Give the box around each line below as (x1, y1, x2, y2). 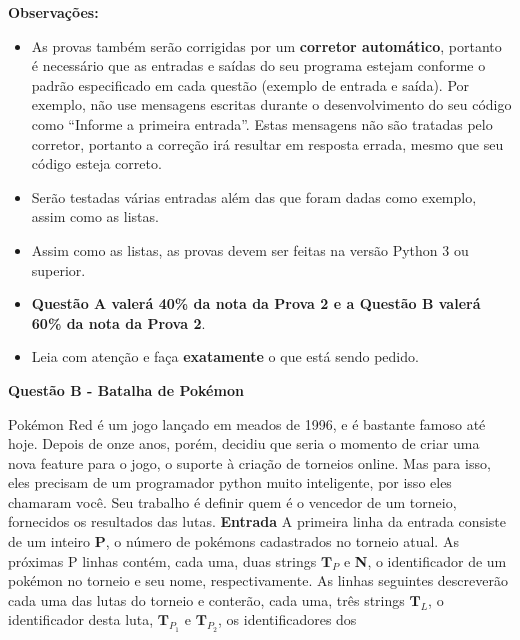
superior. (31, 259, 86, 280)
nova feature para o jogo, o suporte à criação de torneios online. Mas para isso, (8, 452, 491, 473)
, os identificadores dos (218, 609, 357, 630)
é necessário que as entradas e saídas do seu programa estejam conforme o (31, 55, 486, 76)
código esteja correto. (31, 153, 162, 174)
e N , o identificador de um (343, 550, 507, 571)
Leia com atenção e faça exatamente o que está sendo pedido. (31, 346, 419, 367)
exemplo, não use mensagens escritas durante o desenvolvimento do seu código (31, 94, 512, 115)
